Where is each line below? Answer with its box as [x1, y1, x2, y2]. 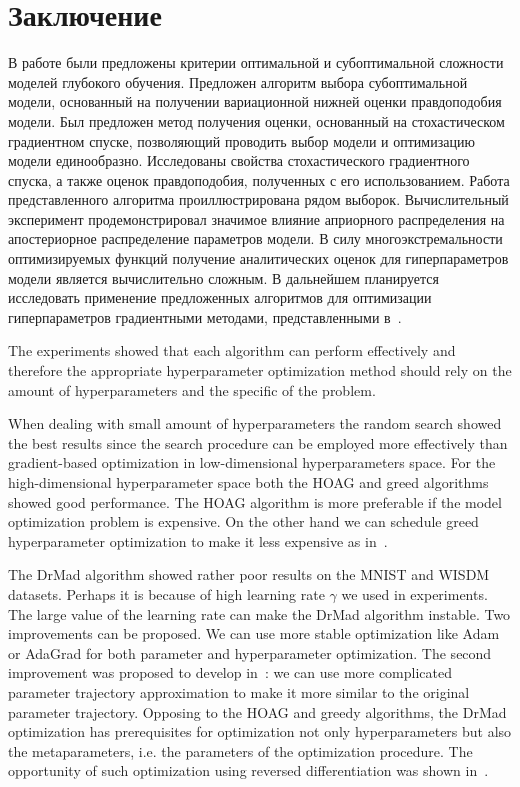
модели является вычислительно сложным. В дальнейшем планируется [8, 267, 439, 288]
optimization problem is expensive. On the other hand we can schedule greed [8, 511, 479, 532]
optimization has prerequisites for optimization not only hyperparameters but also [8, 721, 512, 742]
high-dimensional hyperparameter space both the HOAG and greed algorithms [8, 472, 489, 492]
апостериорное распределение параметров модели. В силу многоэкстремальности [8, 228, 503, 249]
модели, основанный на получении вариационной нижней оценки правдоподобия [8, 91, 502, 112]
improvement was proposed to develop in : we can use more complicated [8, 662, 453, 683]
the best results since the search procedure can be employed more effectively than [8, 432, 508, 453]
